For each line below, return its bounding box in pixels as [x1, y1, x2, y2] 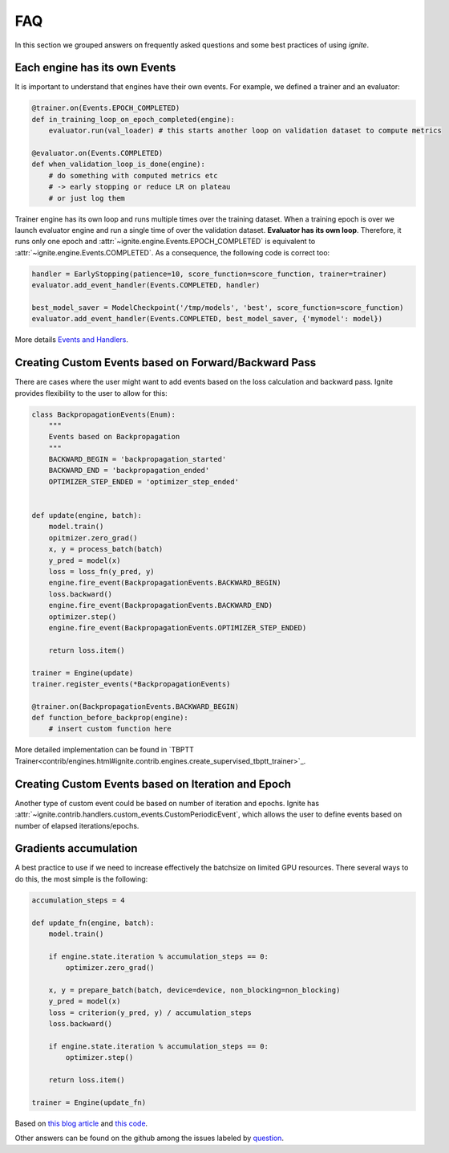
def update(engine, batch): [31, 511, 142, 520]
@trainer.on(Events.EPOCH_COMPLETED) [31, 104, 180, 112]
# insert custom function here [48, 724, 172, 734]
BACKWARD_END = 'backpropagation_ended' [48, 466, 210, 475]
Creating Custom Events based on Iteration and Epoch [14, 777, 292, 791]
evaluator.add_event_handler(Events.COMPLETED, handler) [31, 281, 261, 290]
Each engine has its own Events [14, 61, 176, 75]
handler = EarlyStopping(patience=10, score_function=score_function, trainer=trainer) [31, 269, 387, 279]
